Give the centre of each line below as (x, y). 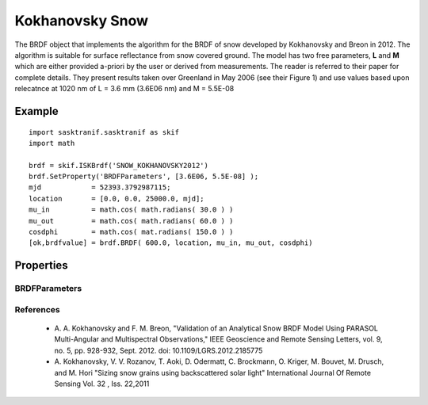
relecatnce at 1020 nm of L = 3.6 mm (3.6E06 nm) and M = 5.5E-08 (124, 89)
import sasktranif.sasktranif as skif (104, 132)
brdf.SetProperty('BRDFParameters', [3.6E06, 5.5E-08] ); (144, 177)
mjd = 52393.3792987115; (100, 187)
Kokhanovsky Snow (82, 21)
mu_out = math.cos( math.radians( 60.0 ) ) (131, 221)
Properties (41, 266)
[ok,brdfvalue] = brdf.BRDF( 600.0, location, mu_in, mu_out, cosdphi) (171, 243)
